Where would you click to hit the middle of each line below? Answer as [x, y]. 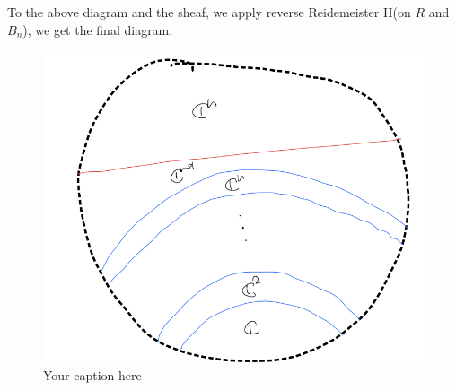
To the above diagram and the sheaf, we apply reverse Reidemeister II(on [209, 12]
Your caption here [92, 374]
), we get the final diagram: [98, 29]
